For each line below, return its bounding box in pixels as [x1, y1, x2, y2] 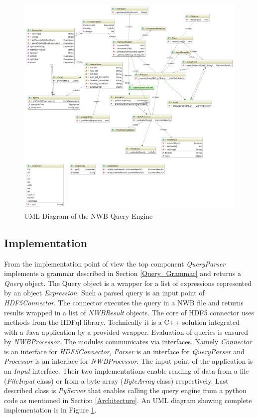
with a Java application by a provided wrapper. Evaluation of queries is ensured [4, 326, 249, 337]
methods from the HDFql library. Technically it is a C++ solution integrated [4, 317, 240, 327]
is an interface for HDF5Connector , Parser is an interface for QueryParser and [4, 346, 245, 356]
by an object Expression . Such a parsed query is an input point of [4, 287, 205, 298]
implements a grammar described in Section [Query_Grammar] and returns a [4, 268, 241, 279]
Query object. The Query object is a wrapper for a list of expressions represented [4, 278, 252, 288]
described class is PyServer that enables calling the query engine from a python [4, 385, 247, 396]
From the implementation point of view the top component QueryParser [4, 258, 226, 269]
